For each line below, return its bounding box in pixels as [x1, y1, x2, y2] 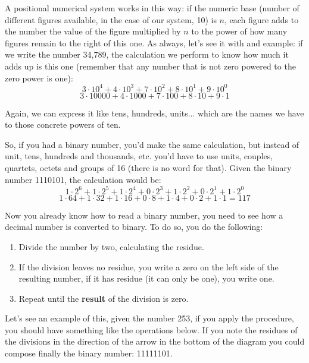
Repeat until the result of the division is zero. [18, 292, 189, 304]
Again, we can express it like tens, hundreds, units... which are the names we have [5, 106, 304, 119]
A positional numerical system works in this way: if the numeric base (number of [5, 2, 299, 14]
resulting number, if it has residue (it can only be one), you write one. [18, 272, 274, 285]
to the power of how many [191, 25, 288, 37]
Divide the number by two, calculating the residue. [18, 240, 204, 252]
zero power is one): [5, 71, 73, 84]
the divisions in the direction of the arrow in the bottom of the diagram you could [5, 335, 305, 348]
